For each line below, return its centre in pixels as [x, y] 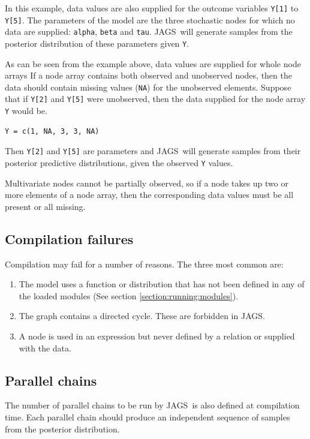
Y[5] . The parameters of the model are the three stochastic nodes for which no [150, 19]
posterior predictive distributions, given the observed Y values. [119, 163]
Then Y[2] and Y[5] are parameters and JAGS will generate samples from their [153, 151]
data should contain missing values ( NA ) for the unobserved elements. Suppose [148, 87]
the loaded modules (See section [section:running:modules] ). [128, 295]
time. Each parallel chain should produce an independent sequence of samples [148, 417]
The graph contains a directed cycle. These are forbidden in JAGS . [142, 316]
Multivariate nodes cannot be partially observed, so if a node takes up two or [147, 183]
